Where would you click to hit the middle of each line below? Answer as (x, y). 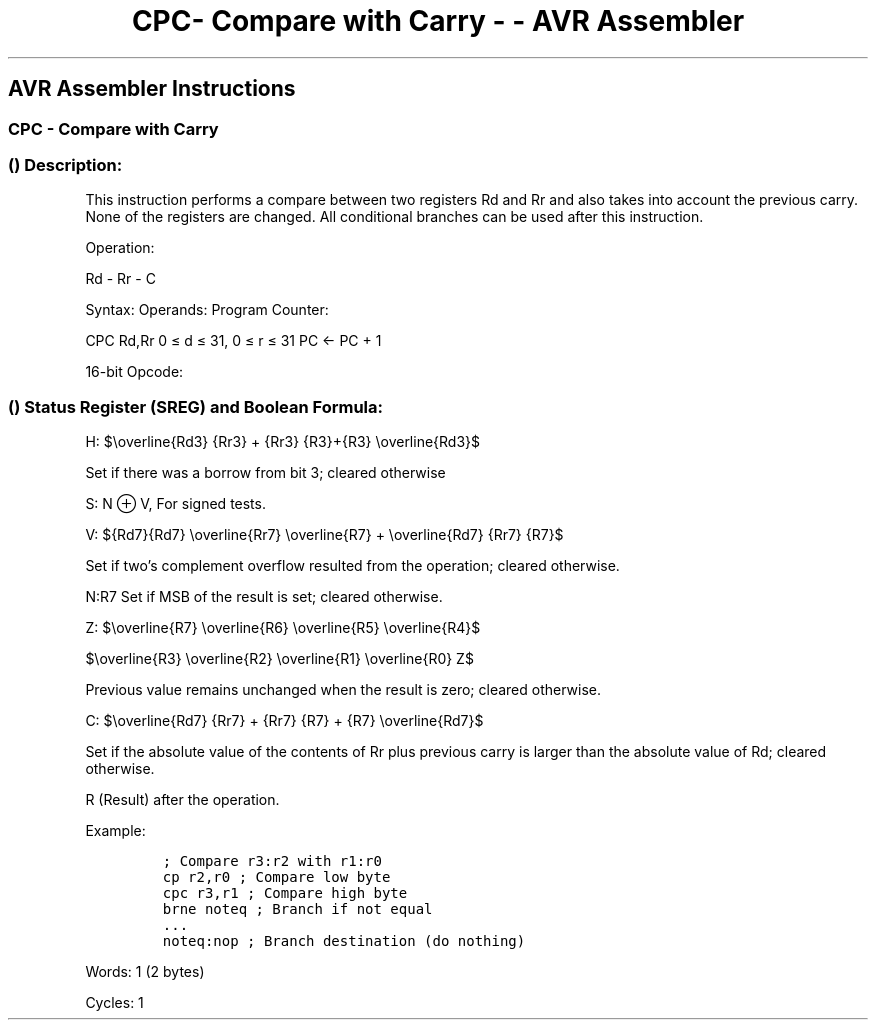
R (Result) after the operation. (182, 800)
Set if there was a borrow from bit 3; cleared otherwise (265, 473)
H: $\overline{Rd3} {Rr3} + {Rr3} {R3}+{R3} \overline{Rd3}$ (283, 442)
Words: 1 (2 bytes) (145, 972)
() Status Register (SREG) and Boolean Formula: (196, 406)
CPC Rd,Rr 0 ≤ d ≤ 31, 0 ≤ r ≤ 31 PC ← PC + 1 (233, 341)
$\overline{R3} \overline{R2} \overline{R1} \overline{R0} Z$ (279, 659)
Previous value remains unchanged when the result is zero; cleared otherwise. (343, 690)
